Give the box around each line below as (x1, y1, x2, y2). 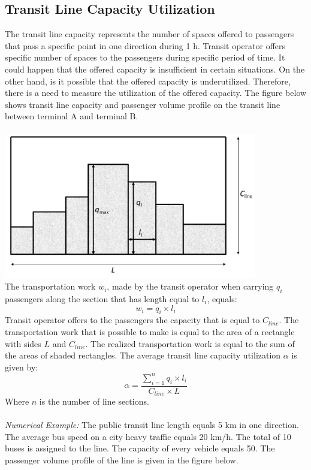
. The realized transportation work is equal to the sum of (85, 337, 295, 350)
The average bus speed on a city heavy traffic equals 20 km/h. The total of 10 (5, 430, 291, 442)
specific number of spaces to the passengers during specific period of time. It (5, 51, 285, 64)
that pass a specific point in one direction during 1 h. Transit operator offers (5, 39, 286, 52)
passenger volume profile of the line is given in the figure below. (5, 454, 238, 466)
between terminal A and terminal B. (5, 110, 138, 122)
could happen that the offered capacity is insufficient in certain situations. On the (5, 62, 305, 75)
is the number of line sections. (39, 395, 149, 408)
